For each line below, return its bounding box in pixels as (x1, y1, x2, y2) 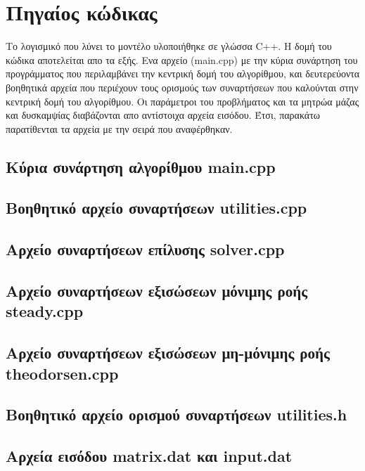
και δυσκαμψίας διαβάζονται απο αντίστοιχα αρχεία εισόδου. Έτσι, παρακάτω (6, 108, 321, 122)
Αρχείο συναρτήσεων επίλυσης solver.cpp (6, 238, 285, 260)
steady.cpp (6, 300, 84, 322)
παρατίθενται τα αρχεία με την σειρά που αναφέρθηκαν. (6, 121, 233, 136)
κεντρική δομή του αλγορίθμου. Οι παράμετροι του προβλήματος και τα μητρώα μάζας (6, 93, 359, 108)
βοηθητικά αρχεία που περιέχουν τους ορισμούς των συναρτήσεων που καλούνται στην (6, 79, 359, 94)
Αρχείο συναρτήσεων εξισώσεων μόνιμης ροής (6, 280, 307, 302)
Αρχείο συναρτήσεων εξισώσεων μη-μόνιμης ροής (6, 342, 330, 363)
